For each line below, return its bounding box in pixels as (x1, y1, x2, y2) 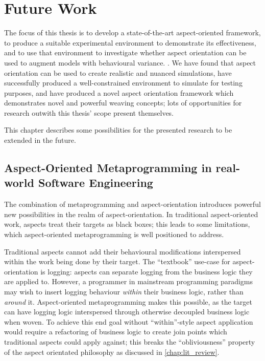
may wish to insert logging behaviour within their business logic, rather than (4, 286, 244, 296)
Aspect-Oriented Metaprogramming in (4, 160, 212, 176)
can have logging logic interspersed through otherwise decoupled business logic (4, 306, 250, 317)
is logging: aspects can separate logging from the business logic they (40, 266, 253, 277)
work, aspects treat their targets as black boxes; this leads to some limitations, (4, 219, 250, 229)
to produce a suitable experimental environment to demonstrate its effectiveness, (4, 37, 256, 48)
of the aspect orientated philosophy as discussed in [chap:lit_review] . (4, 346, 220, 357)
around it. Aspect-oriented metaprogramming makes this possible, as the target (4, 296, 252, 307)
